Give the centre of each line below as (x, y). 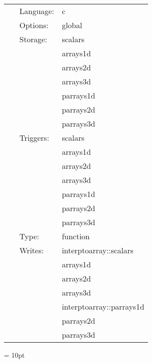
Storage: (33, 39)
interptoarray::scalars (98, 250)
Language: (37, 11)
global (72, 25)
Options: (34, 25)
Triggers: (34, 138)
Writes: (32, 250)
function (76, 236)
